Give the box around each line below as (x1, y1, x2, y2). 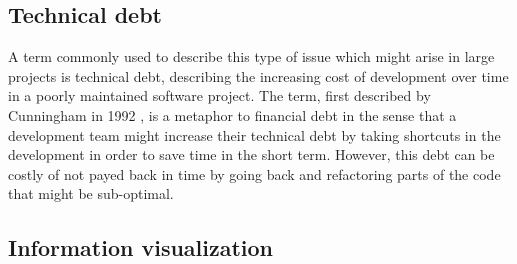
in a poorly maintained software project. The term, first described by (8, 85, 431, 106)
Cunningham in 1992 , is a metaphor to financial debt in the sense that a (8, 104, 457, 125)
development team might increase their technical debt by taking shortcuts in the (8, 124, 501, 145)
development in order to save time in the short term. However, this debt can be (8, 144, 495, 165)
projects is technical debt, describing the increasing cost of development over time (8, 65, 509, 86)
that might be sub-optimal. (8, 183, 174, 204)
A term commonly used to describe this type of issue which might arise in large (8, 46, 495, 67)
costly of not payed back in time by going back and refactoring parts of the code (8, 163, 501, 184)
